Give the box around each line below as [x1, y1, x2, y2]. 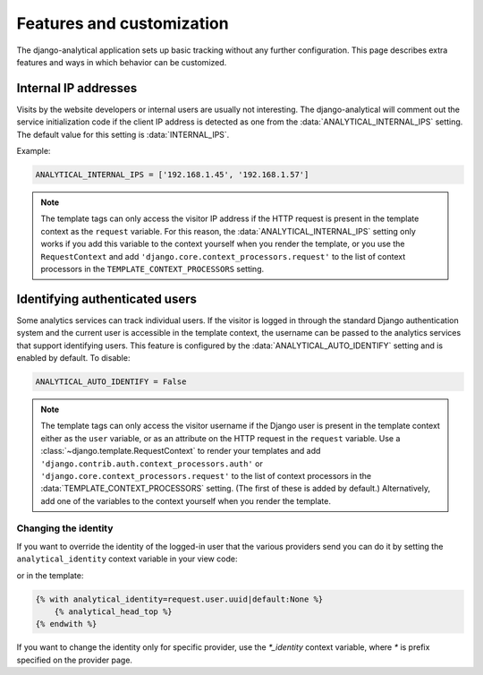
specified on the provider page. [16, 654, 133, 665]
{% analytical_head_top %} [54, 607, 174, 617]
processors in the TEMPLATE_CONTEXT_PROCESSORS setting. [40, 263, 265, 274]
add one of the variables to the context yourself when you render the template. [40, 495, 331, 506]
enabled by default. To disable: [16, 353, 131, 363]
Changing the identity [16, 522, 114, 534]
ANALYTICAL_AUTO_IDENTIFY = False [35, 377, 187, 387]
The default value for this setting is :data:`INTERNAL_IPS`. [16, 129, 230, 140]
